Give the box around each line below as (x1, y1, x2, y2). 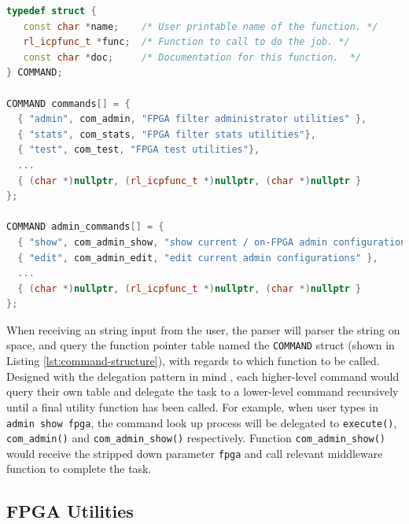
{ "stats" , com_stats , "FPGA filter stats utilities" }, (17, 128, 316, 140)
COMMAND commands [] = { (6, 98, 131, 109)
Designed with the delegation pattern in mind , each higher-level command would (6, 367, 400, 384)
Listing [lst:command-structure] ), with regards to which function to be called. (6, 352, 380, 369)
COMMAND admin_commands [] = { (6, 221, 164, 233)
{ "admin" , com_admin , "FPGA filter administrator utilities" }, (17, 113, 367, 125)
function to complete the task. (6, 460, 152, 477)
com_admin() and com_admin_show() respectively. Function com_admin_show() (6, 430, 386, 446)
